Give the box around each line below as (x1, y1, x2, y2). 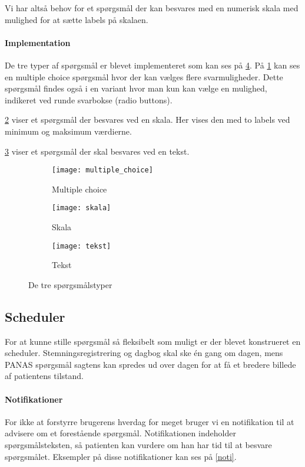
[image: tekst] (52, 241, 111, 250)
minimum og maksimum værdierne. (5, 125, 132, 137)
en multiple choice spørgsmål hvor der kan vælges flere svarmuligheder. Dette (5, 70, 283, 83)
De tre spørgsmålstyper (28, 278, 112, 290)
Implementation (5, 36, 71, 48)
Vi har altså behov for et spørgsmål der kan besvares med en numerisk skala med (5, 2, 299, 14)
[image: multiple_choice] (52, 166, 153, 175)
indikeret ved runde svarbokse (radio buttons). (5, 93, 173, 106)
